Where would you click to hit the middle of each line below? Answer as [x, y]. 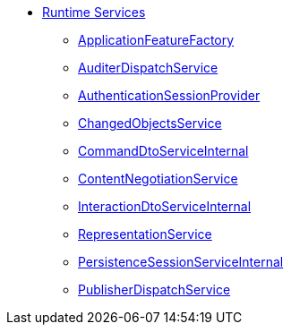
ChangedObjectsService [150, 123]
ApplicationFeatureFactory [156, 40]
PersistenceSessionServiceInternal [181, 262]
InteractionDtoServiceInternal [165, 206]
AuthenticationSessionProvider [169, 95]
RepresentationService [145, 234]
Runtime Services [94, 12]
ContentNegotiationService [158, 179]
